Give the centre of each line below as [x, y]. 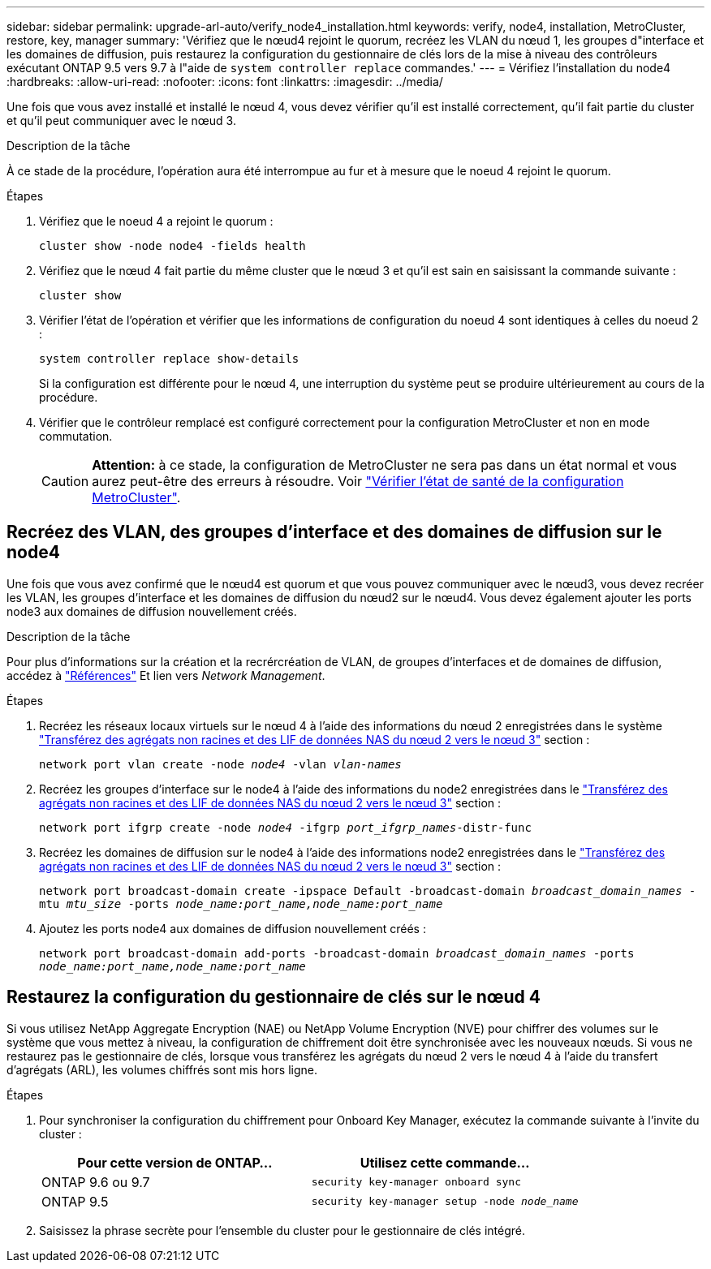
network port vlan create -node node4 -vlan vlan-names [220, 764]
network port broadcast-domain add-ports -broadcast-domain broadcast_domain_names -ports [337, 953]
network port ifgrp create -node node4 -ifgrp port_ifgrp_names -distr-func [285, 827]
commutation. [76, 436]
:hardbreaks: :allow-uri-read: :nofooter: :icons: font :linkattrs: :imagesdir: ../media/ [225, 82]
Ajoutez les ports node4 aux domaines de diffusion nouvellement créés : [233, 928]
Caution [65, 481]
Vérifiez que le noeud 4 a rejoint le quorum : [156, 221]
